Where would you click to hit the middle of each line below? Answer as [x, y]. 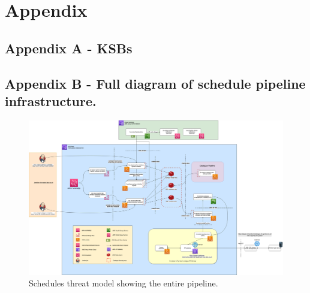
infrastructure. [51, 100]
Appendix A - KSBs [69, 48]
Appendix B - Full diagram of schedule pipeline [155, 83]
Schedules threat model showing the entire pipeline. [124, 283]
